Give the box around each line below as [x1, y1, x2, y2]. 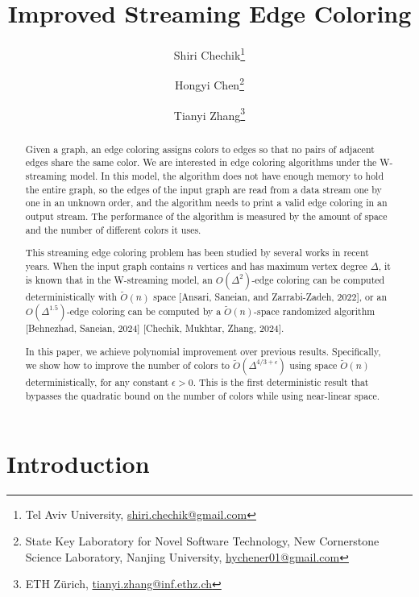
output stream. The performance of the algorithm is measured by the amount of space [25, 209, 388, 222]
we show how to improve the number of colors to [25, 359, 230, 372]
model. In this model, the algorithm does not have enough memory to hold [69, 168, 384, 182]
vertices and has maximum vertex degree [196, 259, 367, 272]
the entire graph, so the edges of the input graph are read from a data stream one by [25, 182, 382, 196]
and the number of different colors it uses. [25, 222, 201, 236]
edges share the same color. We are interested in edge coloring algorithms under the [25, 155, 377, 169]
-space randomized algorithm [254, 305, 375, 318]
